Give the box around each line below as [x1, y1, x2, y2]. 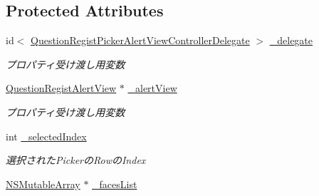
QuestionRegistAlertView [6, 81, 117, 96]
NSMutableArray [6, 176, 80, 191]
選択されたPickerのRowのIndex [6, 153, 146, 167]
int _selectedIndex [6, 128, 87, 143]
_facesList [92, 176, 137, 191]
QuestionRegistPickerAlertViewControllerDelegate [31, 33, 250, 48]
